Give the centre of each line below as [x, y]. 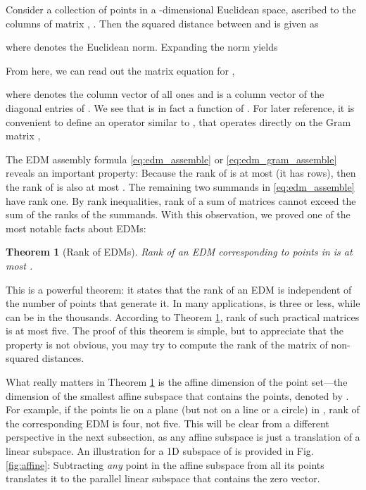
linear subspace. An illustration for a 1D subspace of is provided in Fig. [160, 451]
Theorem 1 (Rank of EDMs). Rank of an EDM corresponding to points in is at [179, 252]
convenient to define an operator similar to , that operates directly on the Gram [178, 121]
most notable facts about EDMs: [76, 228]
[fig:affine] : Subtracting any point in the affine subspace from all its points [165, 464]
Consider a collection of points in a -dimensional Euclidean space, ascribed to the [181, 9]
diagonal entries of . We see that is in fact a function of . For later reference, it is [180, 107]
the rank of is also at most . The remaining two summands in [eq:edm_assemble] [180, 186]
